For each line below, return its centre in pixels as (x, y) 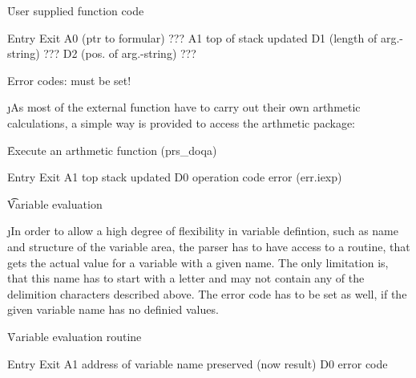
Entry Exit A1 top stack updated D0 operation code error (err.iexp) (175, 177)
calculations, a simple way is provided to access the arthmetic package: (182, 122)
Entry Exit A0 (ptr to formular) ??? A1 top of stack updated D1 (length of (192, 37)
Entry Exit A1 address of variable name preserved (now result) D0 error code (198, 363)
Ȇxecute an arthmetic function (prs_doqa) (112, 150)
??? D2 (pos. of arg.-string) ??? (120, 53)
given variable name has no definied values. (113, 309)
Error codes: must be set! (69, 80)
